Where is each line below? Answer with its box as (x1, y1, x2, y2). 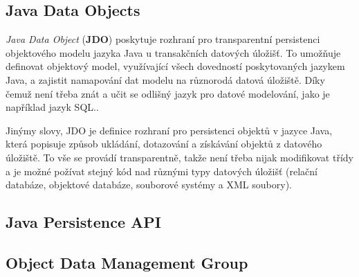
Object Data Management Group (6, 251, 248, 273)
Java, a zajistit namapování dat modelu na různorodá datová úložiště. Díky (6, 72, 325, 87)
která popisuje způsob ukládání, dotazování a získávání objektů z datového (6, 136, 322, 151)
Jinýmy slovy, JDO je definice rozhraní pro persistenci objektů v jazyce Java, (6, 123, 333, 137)
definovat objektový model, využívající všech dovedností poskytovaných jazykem (6, 59, 345, 73)
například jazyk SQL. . (6, 100, 99, 114)
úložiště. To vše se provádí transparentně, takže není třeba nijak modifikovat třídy (6, 150, 353, 164)
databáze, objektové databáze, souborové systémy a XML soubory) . (6, 177, 292, 192)
